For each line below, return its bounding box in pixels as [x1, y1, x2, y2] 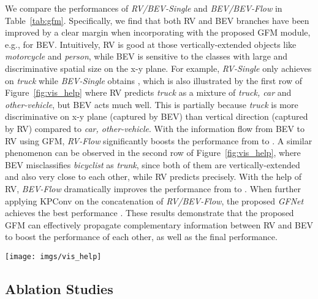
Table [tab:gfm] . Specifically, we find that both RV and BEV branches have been [5, 14, 309, 26]
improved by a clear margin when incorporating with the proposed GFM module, [5, 26, 311, 39]
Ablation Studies [5, 279, 113, 298]
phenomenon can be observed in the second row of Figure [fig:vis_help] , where [5, 146, 301, 159]
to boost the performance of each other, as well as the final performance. [5, 230, 278, 243]
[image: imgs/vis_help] [5, 252, 102, 261]
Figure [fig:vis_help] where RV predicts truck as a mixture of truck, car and [5, 86, 292, 99]
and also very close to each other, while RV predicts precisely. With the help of [5, 170, 302, 183]
